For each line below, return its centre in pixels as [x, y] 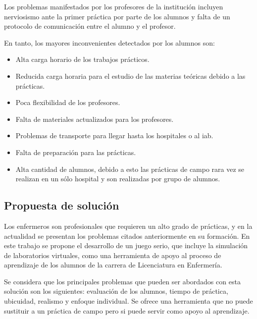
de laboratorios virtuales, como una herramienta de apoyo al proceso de [113, 255]
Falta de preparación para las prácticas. [76, 152]
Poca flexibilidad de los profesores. [68, 102]
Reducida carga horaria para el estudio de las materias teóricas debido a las [130, 76]
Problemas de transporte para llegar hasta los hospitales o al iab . [114, 135]
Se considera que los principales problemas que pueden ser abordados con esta [122, 281]
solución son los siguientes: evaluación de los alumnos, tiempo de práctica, [116, 291]
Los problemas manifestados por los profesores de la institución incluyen [114, 6]
